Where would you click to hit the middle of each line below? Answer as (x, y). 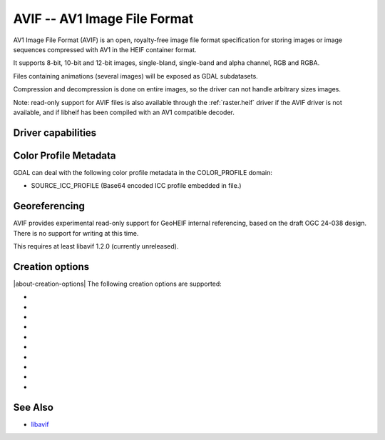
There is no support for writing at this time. (76, 233)
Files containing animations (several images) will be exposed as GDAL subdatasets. (135, 76)
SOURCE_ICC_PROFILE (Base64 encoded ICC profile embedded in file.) (136, 186)
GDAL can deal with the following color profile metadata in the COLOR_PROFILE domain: (143, 172)
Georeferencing (49, 206)
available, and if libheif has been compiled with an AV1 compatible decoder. (124, 112)
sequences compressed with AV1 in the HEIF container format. (105, 49)
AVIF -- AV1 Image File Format (103, 19)
